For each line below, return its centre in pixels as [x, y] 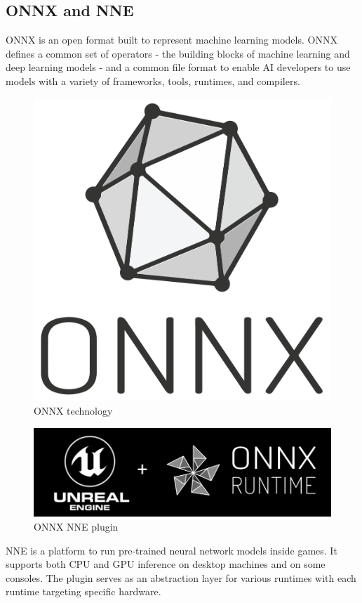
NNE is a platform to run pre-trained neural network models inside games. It [172, 550]
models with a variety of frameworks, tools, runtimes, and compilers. [153, 80]
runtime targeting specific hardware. [83, 591]
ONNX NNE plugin [76, 527]
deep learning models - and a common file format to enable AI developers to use [178, 67]
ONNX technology [73, 411]
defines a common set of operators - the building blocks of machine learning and [178, 53]
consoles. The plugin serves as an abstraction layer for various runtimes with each [181, 577]
